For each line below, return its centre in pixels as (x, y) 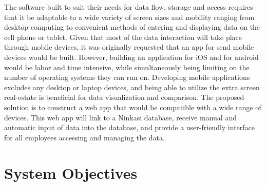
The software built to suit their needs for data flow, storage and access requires (129, 7)
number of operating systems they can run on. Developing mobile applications (127, 77)
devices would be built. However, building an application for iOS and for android (131, 57)
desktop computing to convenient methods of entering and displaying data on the (132, 27)
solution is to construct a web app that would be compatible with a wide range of (133, 107)
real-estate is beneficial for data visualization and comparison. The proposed (124, 97)
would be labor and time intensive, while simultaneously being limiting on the (127, 67)
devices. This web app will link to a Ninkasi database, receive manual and (120, 117)
